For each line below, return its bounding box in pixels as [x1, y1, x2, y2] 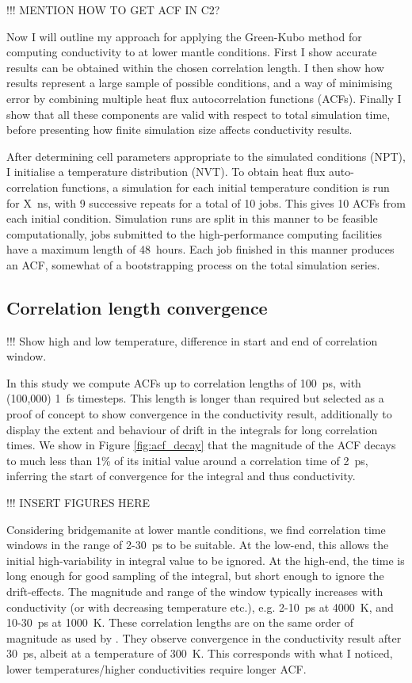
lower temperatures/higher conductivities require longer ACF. [6, 660, 307, 677]
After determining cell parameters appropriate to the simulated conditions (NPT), [6, 147, 406, 164]
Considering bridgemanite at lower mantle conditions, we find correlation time [6, 521, 386, 537]
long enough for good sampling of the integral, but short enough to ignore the [6, 567, 384, 584]
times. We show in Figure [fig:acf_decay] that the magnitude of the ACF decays [6, 437, 396, 453]
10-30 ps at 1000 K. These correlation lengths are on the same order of [6, 614, 353, 631]
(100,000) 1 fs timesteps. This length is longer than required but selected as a [6, 390, 384, 406]
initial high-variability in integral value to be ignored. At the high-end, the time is [6, 551, 405, 568]
